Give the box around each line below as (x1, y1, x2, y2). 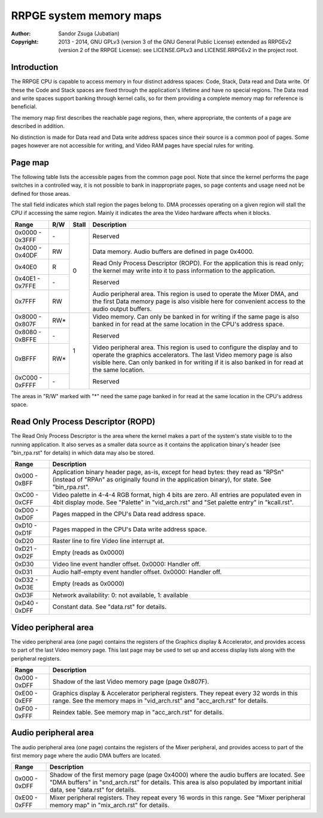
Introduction (11, 62, 59, 72)
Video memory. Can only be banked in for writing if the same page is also (92, 312, 299, 320)
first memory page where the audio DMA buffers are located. (11, 752, 161, 759)
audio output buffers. (92, 304, 152, 313)
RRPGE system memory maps (11, 9, 162, 22)
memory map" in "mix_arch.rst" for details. (49, 801, 170, 810)
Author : (11, 30, 31, 37)
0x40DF (14, 251, 38, 259)
